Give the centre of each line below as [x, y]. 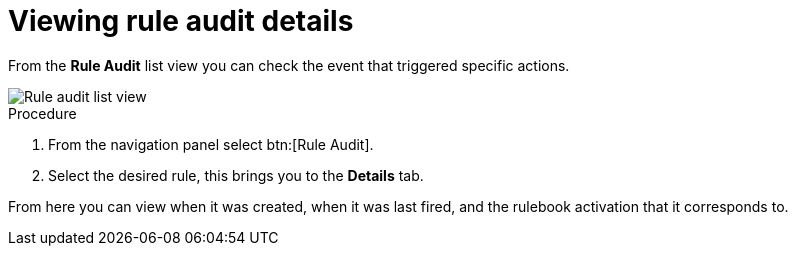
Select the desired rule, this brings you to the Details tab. [236, 175]
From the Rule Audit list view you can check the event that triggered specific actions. [289, 65]
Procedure [42, 113]
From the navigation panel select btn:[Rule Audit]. [211, 144]
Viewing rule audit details [181, 21]
